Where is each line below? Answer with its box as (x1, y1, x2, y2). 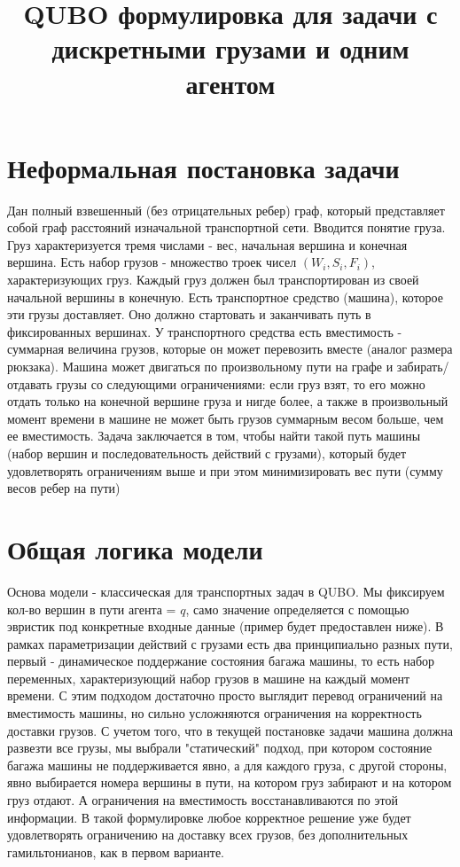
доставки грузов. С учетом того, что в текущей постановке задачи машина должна (7, 721, 453, 739)
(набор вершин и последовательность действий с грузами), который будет (7, 444, 407, 462)
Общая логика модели (7, 530, 263, 566)
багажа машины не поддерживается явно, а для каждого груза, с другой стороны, (7, 755, 448, 774)
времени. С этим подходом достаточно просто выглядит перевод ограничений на (7, 686, 443, 705)
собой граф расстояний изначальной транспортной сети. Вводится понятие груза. (7, 218, 446, 237)
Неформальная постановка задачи (7, 149, 400, 185)
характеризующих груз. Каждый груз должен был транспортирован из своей (7, 270, 419, 289)
